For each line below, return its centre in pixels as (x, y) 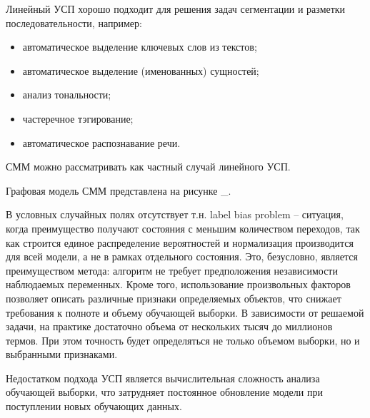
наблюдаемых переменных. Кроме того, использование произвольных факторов (178, 284)
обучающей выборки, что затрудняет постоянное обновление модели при (164, 392)
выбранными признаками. (62, 354)
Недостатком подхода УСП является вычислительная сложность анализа (163, 378)
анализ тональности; (67, 95)
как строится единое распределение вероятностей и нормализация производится (180, 242)
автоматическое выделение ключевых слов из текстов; (140, 47)
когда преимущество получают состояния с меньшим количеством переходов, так (183, 228)
